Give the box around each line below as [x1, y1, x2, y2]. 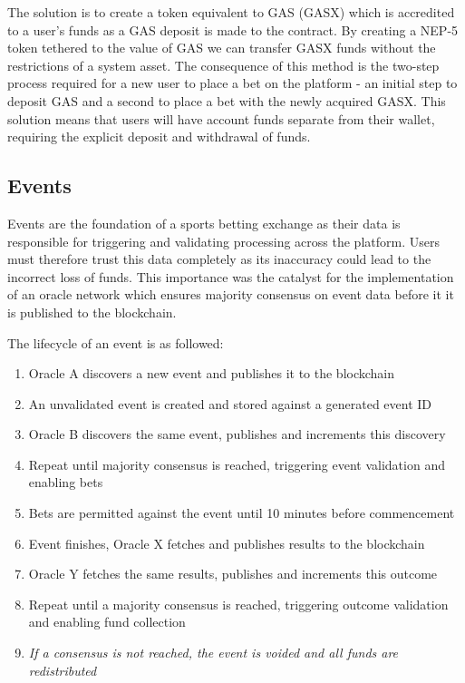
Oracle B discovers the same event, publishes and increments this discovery [28, 424, 446, 444]
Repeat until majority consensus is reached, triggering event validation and [28, 454, 445, 473]
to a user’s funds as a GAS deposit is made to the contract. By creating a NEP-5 [7, 20, 459, 39]
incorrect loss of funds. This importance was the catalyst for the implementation [7, 267, 454, 286]
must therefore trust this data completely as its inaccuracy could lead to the [7, 249, 431, 268]
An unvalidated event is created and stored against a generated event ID [28, 394, 432, 413]
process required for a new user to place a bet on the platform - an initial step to [7, 73, 458, 93]
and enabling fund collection [28, 612, 186, 631]
